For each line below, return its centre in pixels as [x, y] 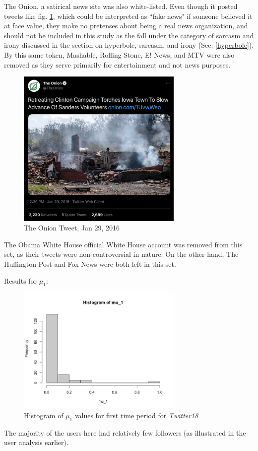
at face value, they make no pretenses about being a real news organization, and [126, 26]
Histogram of [44, 415]
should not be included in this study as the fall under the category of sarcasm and [129, 35]
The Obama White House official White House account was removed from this [123, 244]
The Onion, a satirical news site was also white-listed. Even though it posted [121, 6]
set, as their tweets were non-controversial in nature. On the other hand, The [121, 254]
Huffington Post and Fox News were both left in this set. [90, 264]
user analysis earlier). [36, 442]
